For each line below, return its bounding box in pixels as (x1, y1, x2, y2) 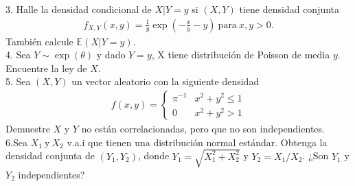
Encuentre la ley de (5, 60, 87, 75)
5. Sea (5, 74, 31, 89)
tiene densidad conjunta (239, 2, 340, 16)
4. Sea (5, 47, 31, 62)
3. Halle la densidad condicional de (5, 2, 152, 16)
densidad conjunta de (5, 148, 95, 163)
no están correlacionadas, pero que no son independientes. (81, 121, 325, 136)
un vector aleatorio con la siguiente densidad (71, 74, 260, 89)
